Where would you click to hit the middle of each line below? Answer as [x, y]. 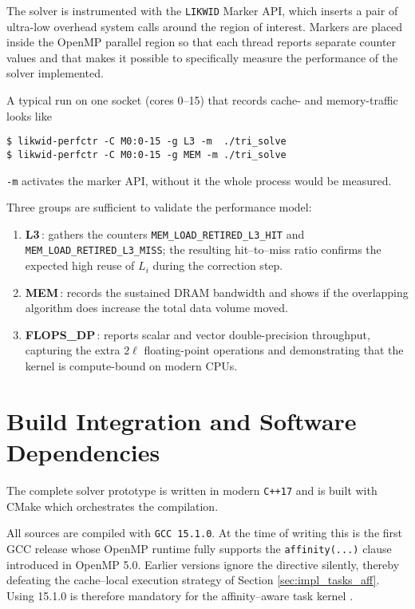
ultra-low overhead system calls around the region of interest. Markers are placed [205, 26]
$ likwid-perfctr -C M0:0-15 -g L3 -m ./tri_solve [146, 142]
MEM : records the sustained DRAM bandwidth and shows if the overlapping [217, 292]
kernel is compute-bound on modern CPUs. [131, 366]
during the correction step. [218, 265]
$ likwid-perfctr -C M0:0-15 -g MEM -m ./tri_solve [146, 154]
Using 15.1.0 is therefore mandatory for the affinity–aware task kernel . [180, 595]
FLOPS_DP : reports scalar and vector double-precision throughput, [198, 334]
